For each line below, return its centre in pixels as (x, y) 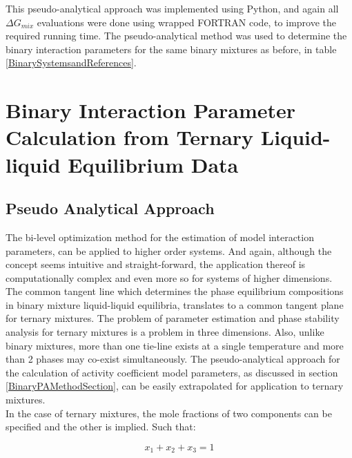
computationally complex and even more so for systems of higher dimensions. (169, 277)
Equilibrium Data (153, 164)
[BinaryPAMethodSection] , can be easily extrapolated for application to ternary (175, 386)
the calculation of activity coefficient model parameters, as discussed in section (172, 372)
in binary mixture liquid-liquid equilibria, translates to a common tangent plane (175, 304)
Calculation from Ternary (130, 137)
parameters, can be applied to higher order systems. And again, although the (169, 250)
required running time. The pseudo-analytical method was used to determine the (176, 36)
